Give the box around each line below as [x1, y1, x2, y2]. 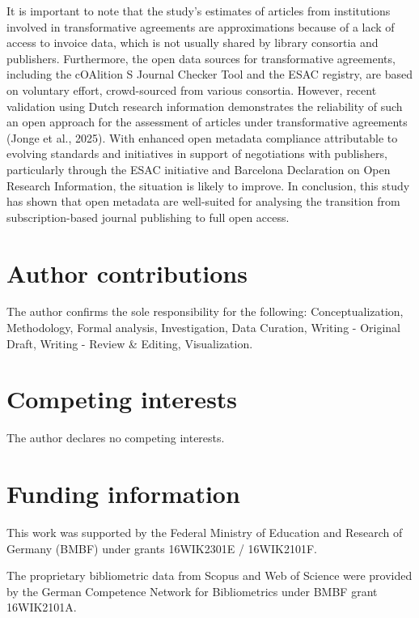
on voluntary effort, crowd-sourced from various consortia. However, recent [6, 81, 377, 98]
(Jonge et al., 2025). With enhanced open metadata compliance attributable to [6, 129, 398, 146]
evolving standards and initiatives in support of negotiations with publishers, [6, 145, 387, 162]
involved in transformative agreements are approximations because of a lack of [6, 18, 395, 35]
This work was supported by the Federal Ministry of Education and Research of [6, 524, 403, 541]
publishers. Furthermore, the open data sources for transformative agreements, [6, 49, 396, 66]
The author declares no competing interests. [6, 429, 225, 446]
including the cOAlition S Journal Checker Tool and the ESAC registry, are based [6, 66, 413, 83]
